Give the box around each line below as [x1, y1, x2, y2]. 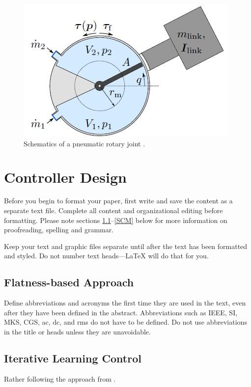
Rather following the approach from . [4, 373, 116, 384]
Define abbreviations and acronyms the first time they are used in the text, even [4, 298, 246, 308]
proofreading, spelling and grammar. [4, 224, 114, 235]
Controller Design [4, 167, 127, 187]
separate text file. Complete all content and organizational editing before [4, 205, 223, 215]
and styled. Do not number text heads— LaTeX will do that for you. [4, 250, 209, 261]
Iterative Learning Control [4, 350, 141, 365]
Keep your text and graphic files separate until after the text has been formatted [4, 241, 248, 251]
